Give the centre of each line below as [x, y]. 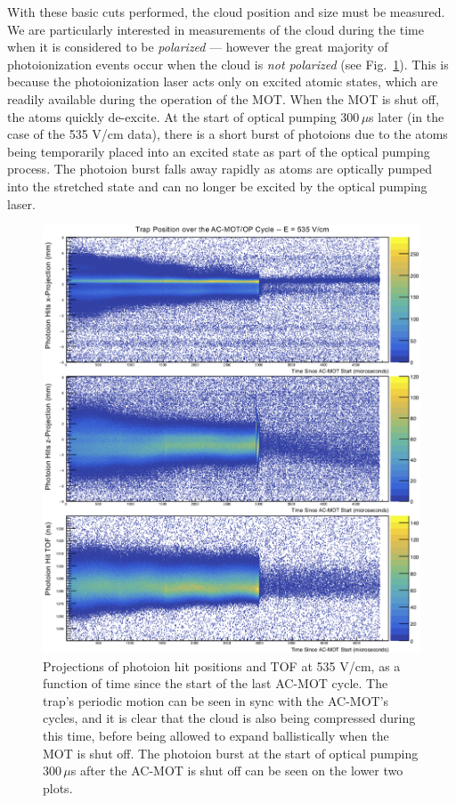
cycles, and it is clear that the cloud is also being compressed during [229, 718]
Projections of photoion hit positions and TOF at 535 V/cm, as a [222, 665]
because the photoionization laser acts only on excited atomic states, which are [223, 81]
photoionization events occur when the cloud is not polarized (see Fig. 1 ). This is [228, 64]
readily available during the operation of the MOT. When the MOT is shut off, [223, 98]
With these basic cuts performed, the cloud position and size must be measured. [226, 12]
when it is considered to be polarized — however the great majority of [198, 47]
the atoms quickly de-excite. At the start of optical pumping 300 [183, 116]
